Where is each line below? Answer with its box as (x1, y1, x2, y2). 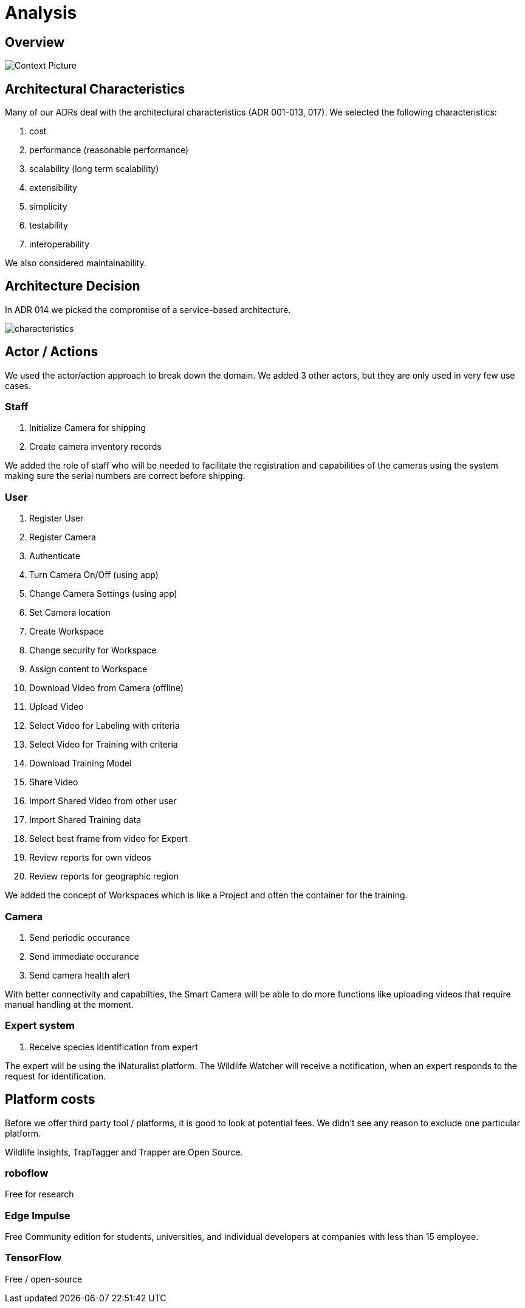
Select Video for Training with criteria (29, 739, 178, 750)
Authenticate (29, 551, 80, 562)
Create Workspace (29, 626, 104, 637)
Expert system (5, 1019, 75, 1032)
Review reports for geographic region (29, 871, 179, 882)
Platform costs (5, 1092, 95, 1107)
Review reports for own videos (29, 852, 151, 863)
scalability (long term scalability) (29, 163, 159, 174)
